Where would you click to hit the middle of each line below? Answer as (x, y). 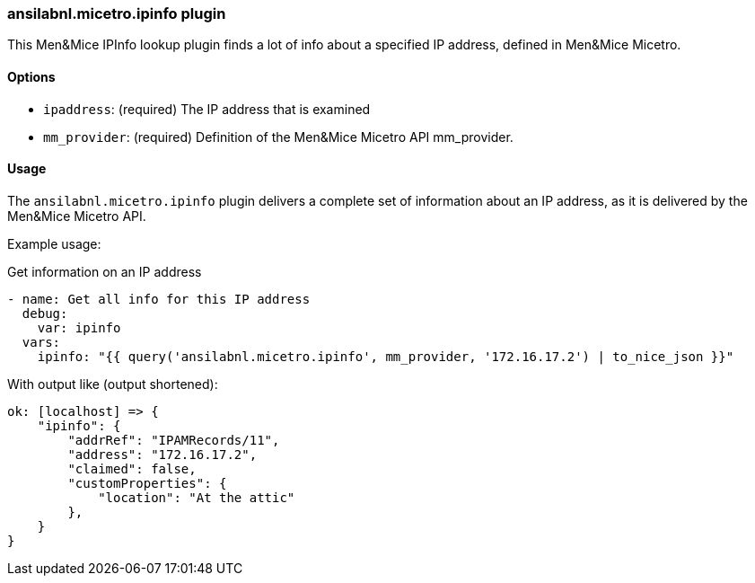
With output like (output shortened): (113, 384)
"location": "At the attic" (197, 497)
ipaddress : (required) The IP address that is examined (207, 109)
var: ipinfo (79, 327)
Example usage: (54, 243)
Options (31, 76)
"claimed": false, (132, 468)
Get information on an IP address (105, 271)
